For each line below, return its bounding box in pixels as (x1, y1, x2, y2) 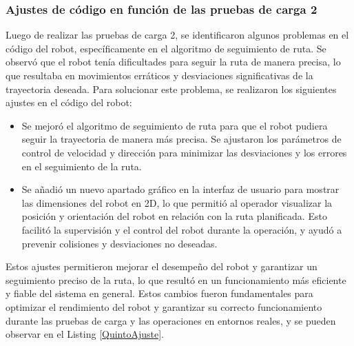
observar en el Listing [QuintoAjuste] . (6, 327, 164, 341)
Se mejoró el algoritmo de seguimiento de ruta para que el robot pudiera (21, 118, 328, 132)
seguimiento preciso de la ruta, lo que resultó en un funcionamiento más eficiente (6, 272, 346, 287)
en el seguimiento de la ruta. (21, 159, 142, 173)
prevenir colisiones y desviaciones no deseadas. (21, 236, 218, 250)
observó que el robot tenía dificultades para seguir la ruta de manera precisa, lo (6, 54, 341, 69)
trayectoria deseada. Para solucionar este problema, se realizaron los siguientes (6, 81, 337, 96)
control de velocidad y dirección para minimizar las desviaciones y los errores (21, 145, 347, 159)
